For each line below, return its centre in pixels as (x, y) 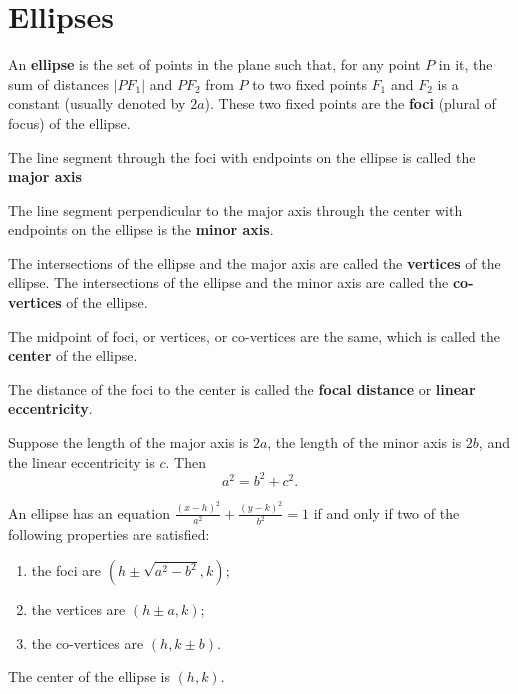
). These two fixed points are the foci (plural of (350, 103)
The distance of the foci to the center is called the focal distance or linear (242, 388)
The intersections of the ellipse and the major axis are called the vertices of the (254, 262)
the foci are (66, 570)
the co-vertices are (87, 642)
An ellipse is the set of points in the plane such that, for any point (214, 64)
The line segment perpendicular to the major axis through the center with (235, 209)
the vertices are (78, 609)
